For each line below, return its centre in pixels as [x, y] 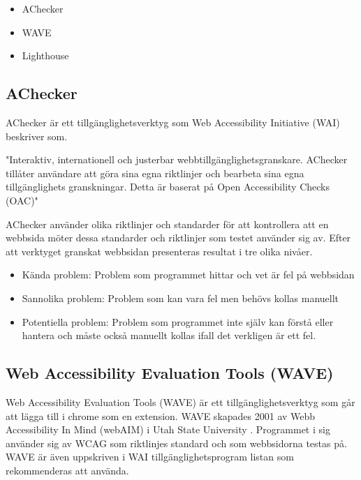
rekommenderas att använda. [67, 470]
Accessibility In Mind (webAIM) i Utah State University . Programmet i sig [168, 429]
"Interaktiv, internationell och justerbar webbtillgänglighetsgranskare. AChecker [177, 159]
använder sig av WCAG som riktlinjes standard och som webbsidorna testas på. [176, 443]
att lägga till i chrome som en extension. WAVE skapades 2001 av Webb [161, 415]
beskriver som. [37, 136]
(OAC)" [22, 200]
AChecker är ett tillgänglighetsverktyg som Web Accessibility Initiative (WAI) [173, 122]
